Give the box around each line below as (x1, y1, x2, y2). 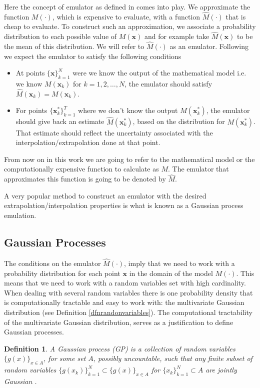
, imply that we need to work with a (124, 258, 235, 268)
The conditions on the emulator (4, 258, 101, 268)
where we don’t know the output (78, 105, 178, 115)
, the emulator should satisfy (124, 78, 212, 89)
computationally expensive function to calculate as (4, 163, 159, 174)
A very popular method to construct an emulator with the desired (4, 190, 206, 200)
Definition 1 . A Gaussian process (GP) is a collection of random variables (4, 343, 235, 353)
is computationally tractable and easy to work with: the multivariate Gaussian (4, 297, 244, 307)
